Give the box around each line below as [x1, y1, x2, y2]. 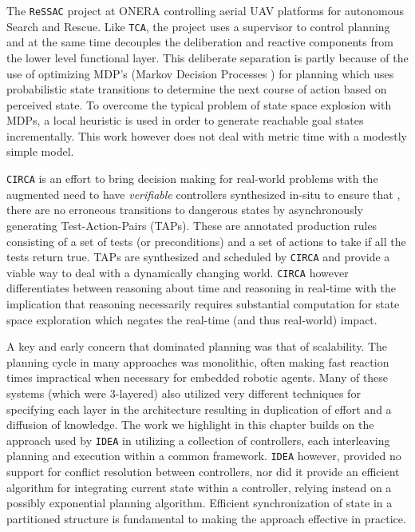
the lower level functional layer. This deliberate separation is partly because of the [6, 49, 409, 66]
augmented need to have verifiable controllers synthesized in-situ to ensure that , [6, 185, 401, 202]
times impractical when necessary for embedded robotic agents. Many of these [6, 369, 389, 386]
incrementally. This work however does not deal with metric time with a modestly [6, 127, 408, 144]
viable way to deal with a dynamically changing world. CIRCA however [6, 264, 349, 280]
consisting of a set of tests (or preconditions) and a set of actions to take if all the [6, 232, 406, 249]
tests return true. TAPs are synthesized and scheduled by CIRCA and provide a [6, 248, 390, 265]
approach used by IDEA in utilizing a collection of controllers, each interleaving [6, 431, 390, 448]
